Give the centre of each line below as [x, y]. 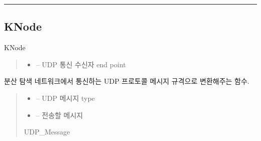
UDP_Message [47, 132]
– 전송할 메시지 [59, 115]
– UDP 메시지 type [65, 98]
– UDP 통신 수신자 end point [81, 64]
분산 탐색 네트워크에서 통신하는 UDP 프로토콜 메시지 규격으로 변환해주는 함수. [127, 81]
